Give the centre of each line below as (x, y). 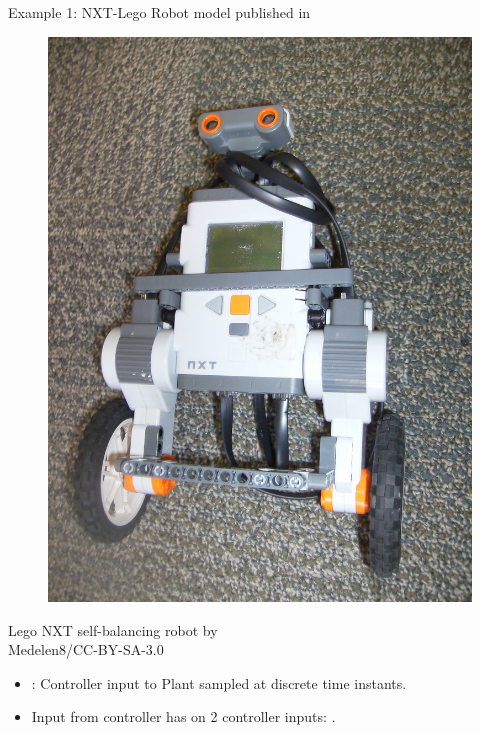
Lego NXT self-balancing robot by (113, 629)
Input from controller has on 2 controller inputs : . (183, 716)
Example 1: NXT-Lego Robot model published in (159, 12)
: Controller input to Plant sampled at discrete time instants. (219, 682)
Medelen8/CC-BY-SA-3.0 (86, 649)
